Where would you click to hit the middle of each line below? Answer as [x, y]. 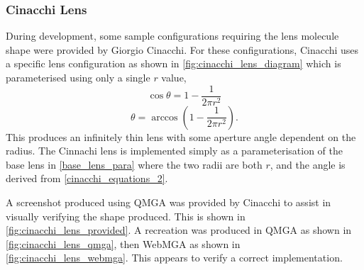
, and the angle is [308, 164]
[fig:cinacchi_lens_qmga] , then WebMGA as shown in [123, 243]
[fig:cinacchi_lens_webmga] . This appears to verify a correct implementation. [174, 258]
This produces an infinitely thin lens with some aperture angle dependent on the [181, 136]
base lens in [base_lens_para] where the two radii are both [134, 164]
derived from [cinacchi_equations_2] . [87, 178]
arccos [165, 117]
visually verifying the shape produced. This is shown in [126, 216]
